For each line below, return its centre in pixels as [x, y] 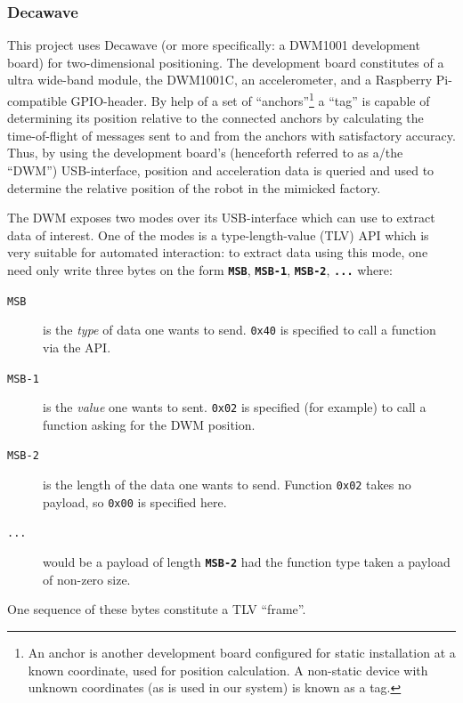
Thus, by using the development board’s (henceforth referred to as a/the [205, 153]
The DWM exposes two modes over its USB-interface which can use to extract [221, 218]
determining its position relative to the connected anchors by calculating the [215, 118]
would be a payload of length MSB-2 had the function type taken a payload [247, 562]
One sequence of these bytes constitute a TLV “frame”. [157, 609]
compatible [37, 100]
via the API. [77, 347]
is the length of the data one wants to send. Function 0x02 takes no [227, 485]
